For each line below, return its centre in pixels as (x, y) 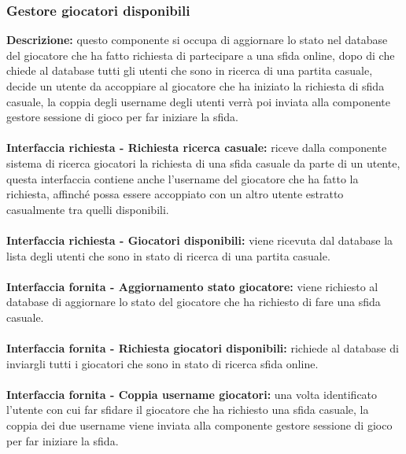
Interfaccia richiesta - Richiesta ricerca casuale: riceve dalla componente (197, 148)
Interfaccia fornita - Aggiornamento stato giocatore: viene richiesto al (192, 286)
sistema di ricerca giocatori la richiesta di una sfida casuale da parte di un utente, (203, 162)
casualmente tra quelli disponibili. (88, 209)
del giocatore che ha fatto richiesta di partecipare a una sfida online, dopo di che (201, 55)
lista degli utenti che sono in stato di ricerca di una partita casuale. (168, 255)
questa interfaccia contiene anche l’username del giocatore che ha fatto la (183, 178)
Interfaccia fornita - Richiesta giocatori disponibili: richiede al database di (203, 348)
